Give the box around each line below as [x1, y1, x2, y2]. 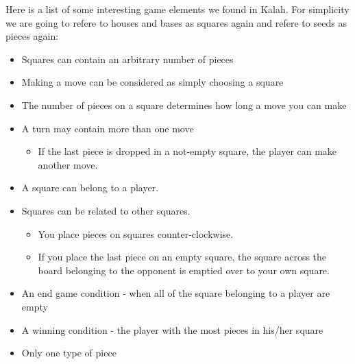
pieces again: [5, 29, 59, 43]
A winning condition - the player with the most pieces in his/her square [21, 322, 323, 337]
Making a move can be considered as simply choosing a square [21, 75, 284, 89]
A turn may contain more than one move [21, 121, 194, 135]
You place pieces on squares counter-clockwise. [38, 226, 234, 241]
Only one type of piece [21, 345, 117, 360]
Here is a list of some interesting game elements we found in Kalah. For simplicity [5, 2, 350, 16]
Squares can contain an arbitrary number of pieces [21, 51, 234, 66]
